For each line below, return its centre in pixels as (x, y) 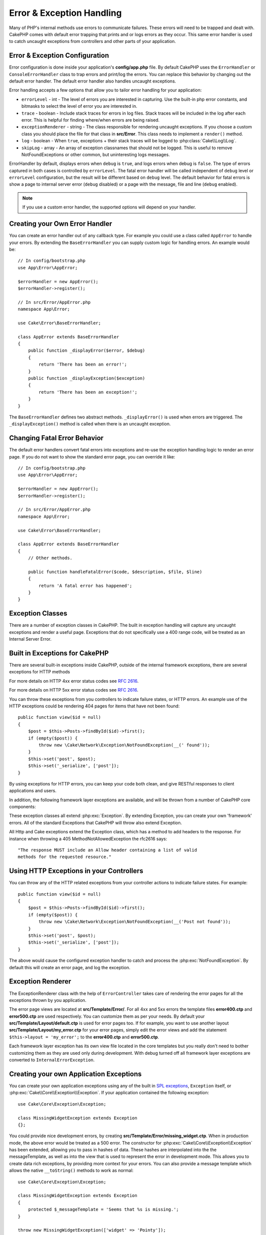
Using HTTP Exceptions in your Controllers (76, 871)
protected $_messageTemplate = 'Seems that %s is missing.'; (103, 1210)
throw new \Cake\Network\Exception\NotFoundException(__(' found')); (124, 745)
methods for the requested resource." (65, 857)
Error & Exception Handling (66, 13)
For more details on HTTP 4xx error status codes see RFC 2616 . (74, 681)
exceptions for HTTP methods (40, 672)
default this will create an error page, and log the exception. (70, 967)
